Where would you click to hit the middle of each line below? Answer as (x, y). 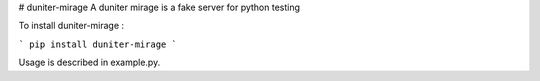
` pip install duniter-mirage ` (97, 44)
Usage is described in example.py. (89, 62)
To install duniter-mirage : (71, 26)
